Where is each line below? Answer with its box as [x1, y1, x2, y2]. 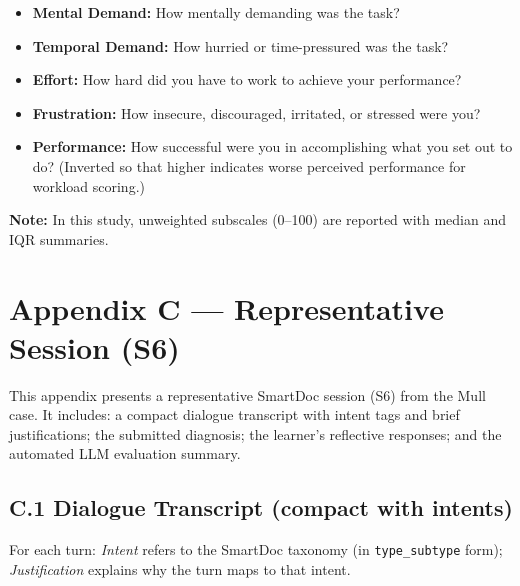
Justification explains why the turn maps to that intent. [9, 558, 351, 579]
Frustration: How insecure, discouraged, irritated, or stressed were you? [32, 102, 481, 123]
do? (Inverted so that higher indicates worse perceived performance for [32, 155, 466, 176]
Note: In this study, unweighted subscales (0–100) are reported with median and [9, 209, 506, 230]
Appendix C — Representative [9, 287, 444, 328]
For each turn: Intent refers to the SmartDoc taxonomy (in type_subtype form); [9, 539, 503, 560]
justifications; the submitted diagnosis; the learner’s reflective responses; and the [9, 423, 502, 444]
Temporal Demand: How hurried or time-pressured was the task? [32, 35, 449, 56]
